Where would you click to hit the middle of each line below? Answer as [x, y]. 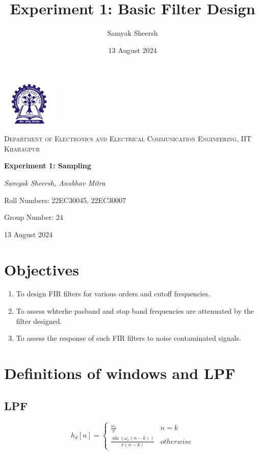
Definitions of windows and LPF [120, 373]
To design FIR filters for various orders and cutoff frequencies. [113, 294]
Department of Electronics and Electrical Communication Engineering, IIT [128, 138]
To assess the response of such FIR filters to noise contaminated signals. [128, 338]
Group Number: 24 [34, 217]
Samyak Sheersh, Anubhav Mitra [55, 182]
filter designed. [39, 321]
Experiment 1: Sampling [48, 166]
